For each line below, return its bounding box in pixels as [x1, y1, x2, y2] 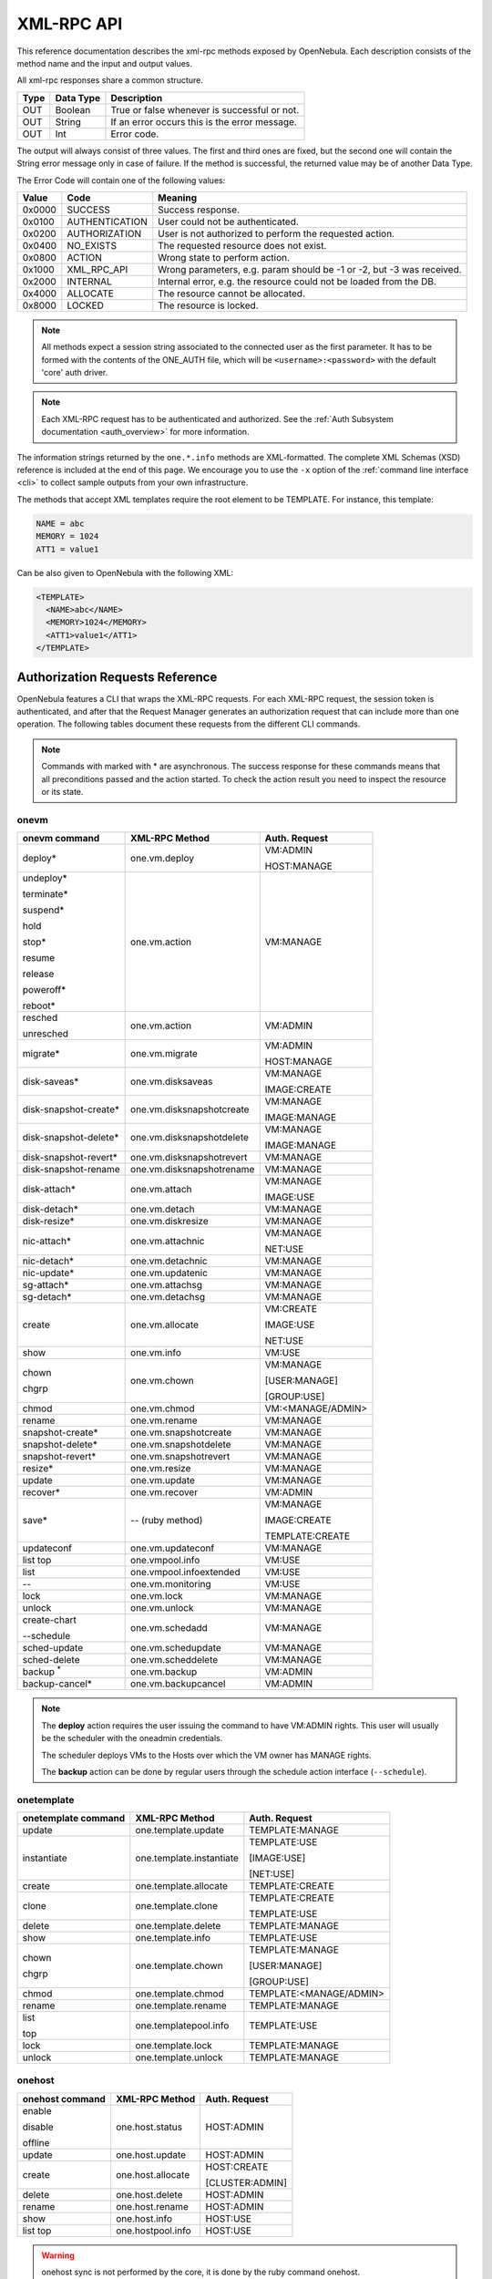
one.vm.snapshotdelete [130, 1439, 231, 1451]
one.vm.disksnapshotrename [130, 1163, 255, 1176]
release [22, 967, 55, 980]
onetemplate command [22, 1812, 126, 1825]
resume [22, 952, 56, 964]
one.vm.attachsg [130, 1279, 203, 1292]
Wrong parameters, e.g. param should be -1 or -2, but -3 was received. [158, 263, 462, 275]
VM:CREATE [264, 1303, 318, 1315]
